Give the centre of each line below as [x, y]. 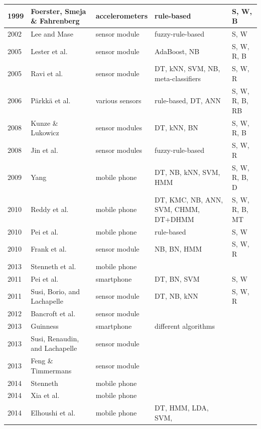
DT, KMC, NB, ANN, [189, 199]
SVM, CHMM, [177, 209]
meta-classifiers [178, 78]
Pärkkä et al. [51, 100]
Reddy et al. [50, 209]
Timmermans [51, 370]
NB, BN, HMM [178, 249]
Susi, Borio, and [55, 291]
